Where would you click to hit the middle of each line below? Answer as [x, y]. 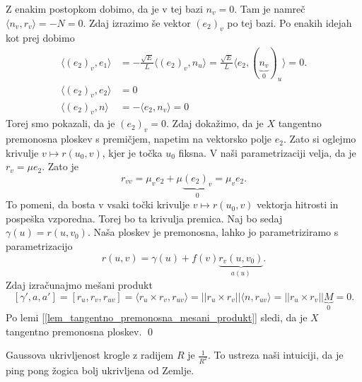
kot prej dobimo [40, 38]
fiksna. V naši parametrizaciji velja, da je [267, 152]
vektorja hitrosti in [298, 204]
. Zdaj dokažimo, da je [215, 123]
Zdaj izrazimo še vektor [140, 22]
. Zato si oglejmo [320, 139]
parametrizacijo [39, 245]
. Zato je [60, 166]
